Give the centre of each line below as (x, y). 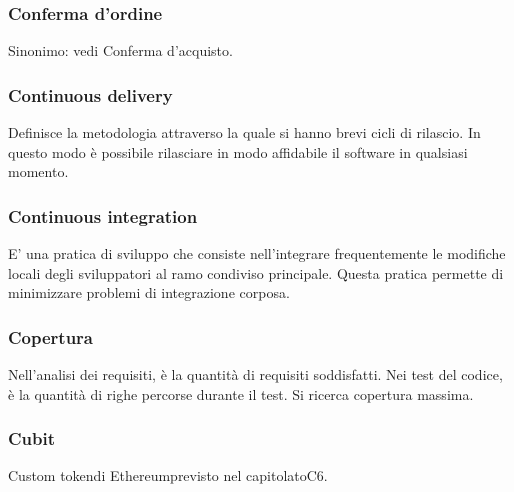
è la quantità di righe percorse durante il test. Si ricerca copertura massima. (241, 393)
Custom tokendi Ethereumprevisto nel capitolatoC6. (168, 475)
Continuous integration (103, 215)
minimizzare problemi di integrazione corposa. (149, 292)
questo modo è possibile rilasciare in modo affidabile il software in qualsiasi (238, 151)
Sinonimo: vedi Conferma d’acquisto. (120, 50)
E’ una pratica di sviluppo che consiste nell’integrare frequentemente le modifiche (257, 253)
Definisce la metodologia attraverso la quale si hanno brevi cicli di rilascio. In (244, 132)
